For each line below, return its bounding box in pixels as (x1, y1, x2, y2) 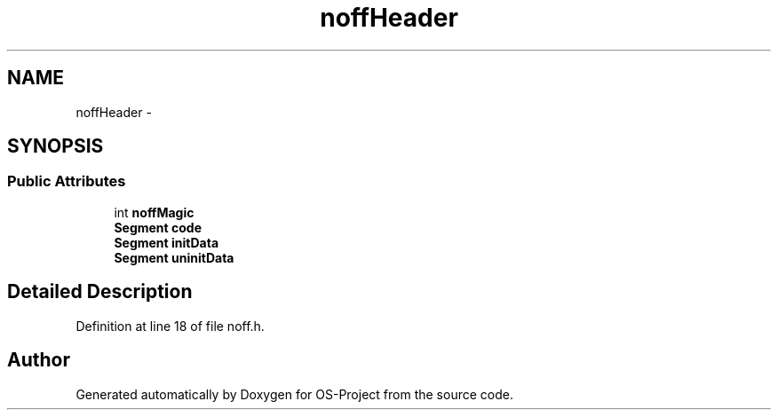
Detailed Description (7, 280, 193, 303)
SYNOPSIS (7, 135, 104, 158)
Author (7, 349, 70, 372)
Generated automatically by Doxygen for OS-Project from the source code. (75, 386, 513, 402)
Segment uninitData (114, 249, 234, 265)
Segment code (114, 219, 202, 235)
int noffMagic (114, 204, 194, 220)
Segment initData (114, 234, 219, 250)
